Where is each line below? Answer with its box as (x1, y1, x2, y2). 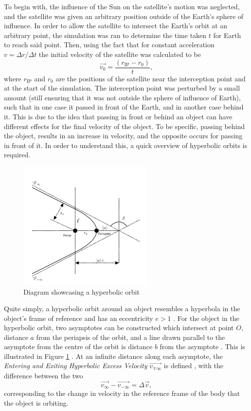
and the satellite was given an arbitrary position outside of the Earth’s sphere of (4, 11, 244, 21)
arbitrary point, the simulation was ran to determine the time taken (4, 30, 207, 40)
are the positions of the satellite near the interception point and (55, 73, 246, 83)
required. (4, 149, 31, 160)
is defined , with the (163, 360, 224, 371)
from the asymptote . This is (160, 341, 245, 352)
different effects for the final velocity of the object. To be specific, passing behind (4, 121, 245, 131)
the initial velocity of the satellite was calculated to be (38, 49, 201, 59)
